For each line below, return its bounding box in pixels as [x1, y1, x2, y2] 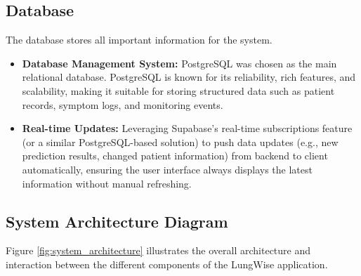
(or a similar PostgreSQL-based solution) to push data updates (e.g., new [22, 134, 339, 149]
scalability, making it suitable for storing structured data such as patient [22, 83, 335, 98]
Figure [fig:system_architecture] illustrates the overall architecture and [6, 243, 311, 258]
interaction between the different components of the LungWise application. [6, 256, 328, 271]
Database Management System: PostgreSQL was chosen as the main [22, 55, 337, 70]
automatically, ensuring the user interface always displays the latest [22, 162, 313, 176]
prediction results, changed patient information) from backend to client [22, 148, 328, 163]
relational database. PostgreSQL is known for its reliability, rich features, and [22, 70, 356, 84]
